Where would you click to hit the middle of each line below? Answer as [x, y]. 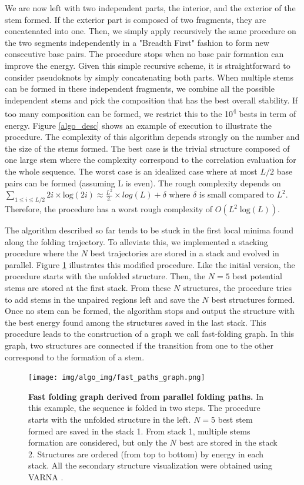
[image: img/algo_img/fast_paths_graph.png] [117, 378]
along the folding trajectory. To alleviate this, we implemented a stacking [136, 241]
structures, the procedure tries [237, 287]
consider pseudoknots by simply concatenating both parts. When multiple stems [149, 77]
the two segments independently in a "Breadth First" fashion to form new [137, 42]
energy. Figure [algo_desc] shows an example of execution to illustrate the [138, 125]
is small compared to [236, 194]
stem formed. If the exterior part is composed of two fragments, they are [136, 19]
